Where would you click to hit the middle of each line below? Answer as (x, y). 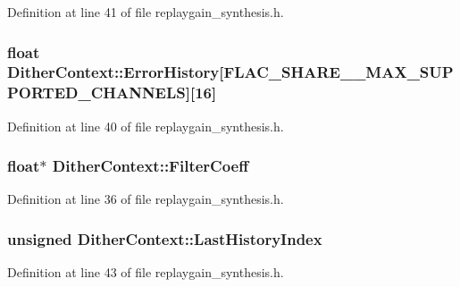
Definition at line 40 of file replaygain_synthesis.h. (146, 126)
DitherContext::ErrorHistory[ (116, 72)
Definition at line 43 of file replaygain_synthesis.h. (146, 272)
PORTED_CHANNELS (96, 93)
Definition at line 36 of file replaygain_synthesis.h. (146, 199)
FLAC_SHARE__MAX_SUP (339, 72)
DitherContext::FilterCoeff (151, 166)
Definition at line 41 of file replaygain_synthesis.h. (146, 12)
